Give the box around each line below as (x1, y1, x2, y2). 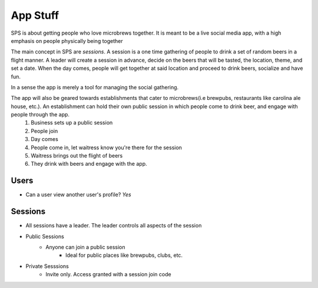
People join (31, 127, 58, 135)
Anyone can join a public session (45, 244, 126, 250)
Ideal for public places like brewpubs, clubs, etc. (65, 252, 183, 259)
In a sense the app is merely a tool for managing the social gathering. (11, 83, 179, 91)
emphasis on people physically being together (11, 37, 123, 44)
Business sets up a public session (31, 119, 113, 126)
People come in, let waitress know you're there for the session (31, 144, 183, 151)
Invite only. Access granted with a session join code (45, 271, 171, 278)
